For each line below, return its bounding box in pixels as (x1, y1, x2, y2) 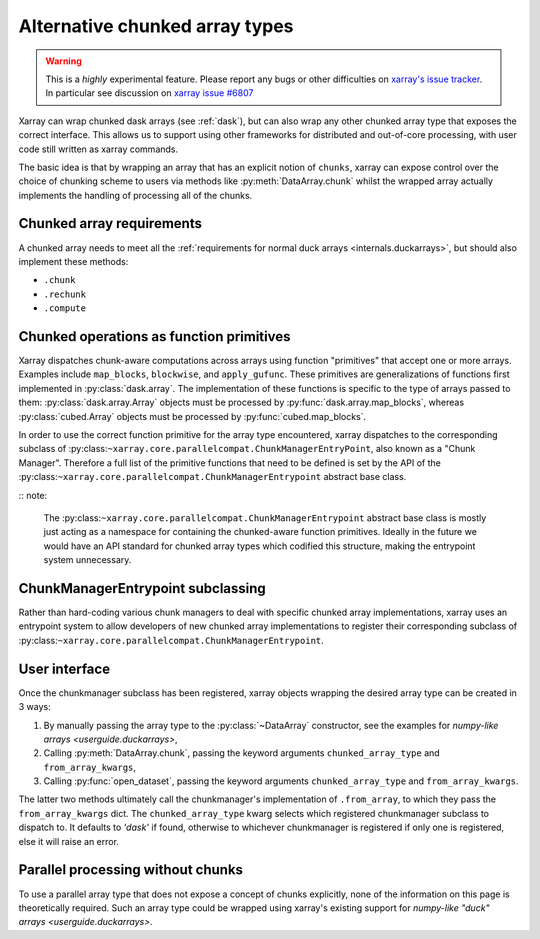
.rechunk (43, 288, 87, 300)
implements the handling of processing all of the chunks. (18, 189, 253, 201)
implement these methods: (18, 255, 129, 267)
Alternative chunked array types (18, 15, 294, 37)
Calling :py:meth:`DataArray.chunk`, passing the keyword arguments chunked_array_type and (43, 747, 440, 759)
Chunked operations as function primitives (18, 328, 291, 345)
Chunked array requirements (18, 215, 202, 232)
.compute (43, 303, 87, 314)
